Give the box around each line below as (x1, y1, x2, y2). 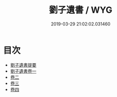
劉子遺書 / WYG (49, 4, 113, 16)
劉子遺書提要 (10, 62, 36, 68)
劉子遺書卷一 (10, 68, 36, 74)
